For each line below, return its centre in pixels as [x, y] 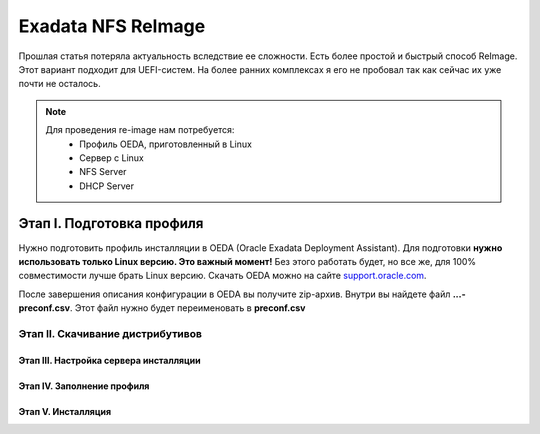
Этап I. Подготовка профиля [111, 223]
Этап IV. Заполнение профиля [84, 386]
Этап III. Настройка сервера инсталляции [110, 360]
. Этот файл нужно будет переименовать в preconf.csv [188, 308]
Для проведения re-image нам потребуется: [140, 130]
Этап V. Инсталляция [65, 411]
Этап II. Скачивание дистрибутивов [110, 333]
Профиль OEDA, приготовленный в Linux [165, 144]
